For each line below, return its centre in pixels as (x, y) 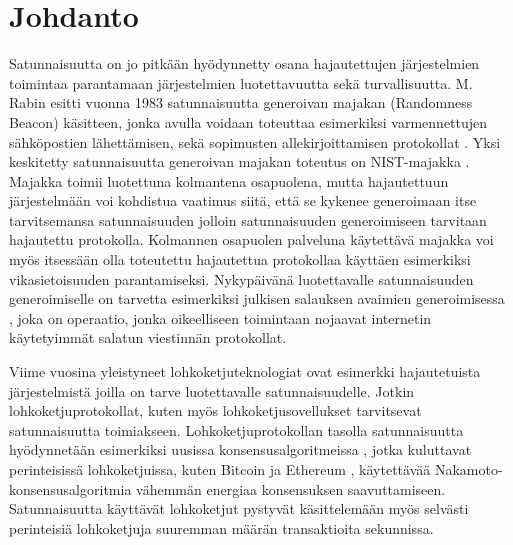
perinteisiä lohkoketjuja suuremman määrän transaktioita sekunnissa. (221, 527)
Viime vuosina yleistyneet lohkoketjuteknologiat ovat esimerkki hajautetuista (245, 371)
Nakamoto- (468, 469)
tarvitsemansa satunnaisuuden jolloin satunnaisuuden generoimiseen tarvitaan (248, 219)
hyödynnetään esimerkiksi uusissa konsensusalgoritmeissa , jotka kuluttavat (240, 449)
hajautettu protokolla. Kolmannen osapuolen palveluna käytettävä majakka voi (251, 239)
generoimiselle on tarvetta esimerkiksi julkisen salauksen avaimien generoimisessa (257, 298)
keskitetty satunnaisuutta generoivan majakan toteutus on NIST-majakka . (239, 161)
